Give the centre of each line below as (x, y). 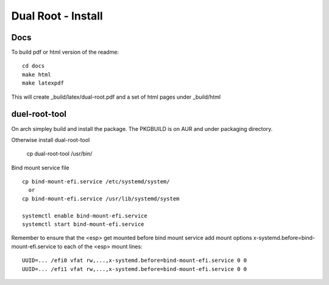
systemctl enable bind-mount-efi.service (85, 216)
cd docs (34, 66)
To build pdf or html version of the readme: (65, 52)
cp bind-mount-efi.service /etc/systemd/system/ (96, 182)
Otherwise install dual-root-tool (51, 139)
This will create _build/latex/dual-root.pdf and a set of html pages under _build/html (116, 97)
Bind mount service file (40, 167)
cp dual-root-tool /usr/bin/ (59, 154)
